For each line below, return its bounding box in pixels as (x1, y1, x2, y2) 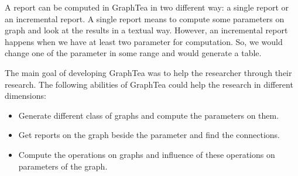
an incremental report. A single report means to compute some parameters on (5, 12, 285, 25)
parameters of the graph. (18, 160, 108, 172)
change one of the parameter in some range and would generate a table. (5, 47, 262, 59)
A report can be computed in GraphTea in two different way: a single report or (5, 1, 289, 13)
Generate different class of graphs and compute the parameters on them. (18, 109, 279, 121)
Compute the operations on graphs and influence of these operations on (18, 148, 275, 160)
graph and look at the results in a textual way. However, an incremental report (5, 24, 288, 36)
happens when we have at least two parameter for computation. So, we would (5, 35, 283, 47)
